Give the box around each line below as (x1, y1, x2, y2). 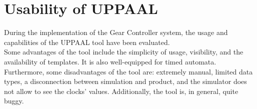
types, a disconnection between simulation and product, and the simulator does (4, 76, 247, 86)
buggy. (4, 95, 24, 106)
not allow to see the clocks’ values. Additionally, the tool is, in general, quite (4, 85, 238, 96)
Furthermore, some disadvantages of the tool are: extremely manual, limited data (4, 66, 253, 76)
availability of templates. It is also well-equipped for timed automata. (4, 56, 216, 66)
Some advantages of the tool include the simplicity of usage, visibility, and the (4, 46, 243, 57)
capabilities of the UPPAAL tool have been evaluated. (4, 36, 170, 47)
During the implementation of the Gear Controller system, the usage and (4, 27, 228, 37)
